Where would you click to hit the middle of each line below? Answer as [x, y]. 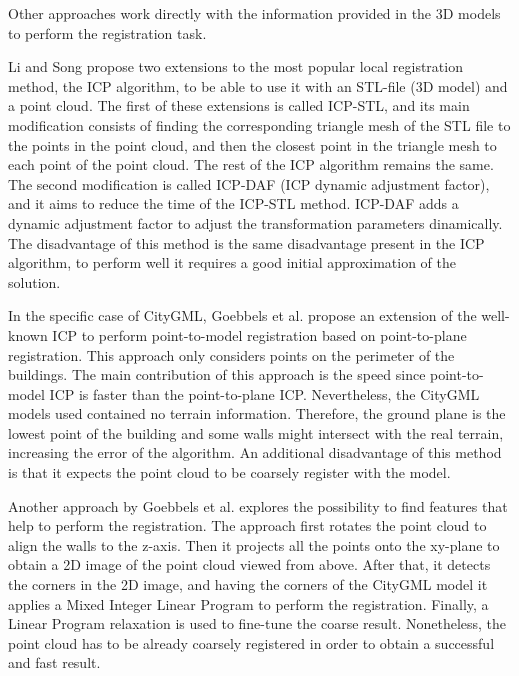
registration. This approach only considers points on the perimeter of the [231, 354]
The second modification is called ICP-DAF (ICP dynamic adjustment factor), [249, 183]
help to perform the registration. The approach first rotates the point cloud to [247, 525]
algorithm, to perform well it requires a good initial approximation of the [232, 262]
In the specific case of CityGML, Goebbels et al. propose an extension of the [242, 315]
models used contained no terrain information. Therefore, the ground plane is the [257, 413]
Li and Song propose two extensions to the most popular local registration [235, 66]
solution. [34, 281]
